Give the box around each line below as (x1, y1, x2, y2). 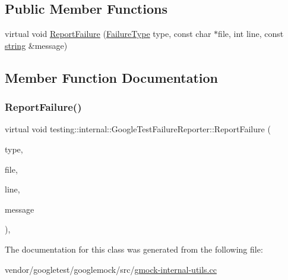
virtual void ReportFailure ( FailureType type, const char (5, 27, 211, 40)
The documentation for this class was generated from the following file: (5, 242, 263, 255)
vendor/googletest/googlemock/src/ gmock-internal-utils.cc (5, 263, 217, 275)
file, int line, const (218, 27, 284, 40)
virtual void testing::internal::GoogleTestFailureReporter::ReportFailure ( (5, 123, 271, 135)
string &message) (5, 39, 68, 51)
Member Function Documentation (5, 68, 219, 86)
